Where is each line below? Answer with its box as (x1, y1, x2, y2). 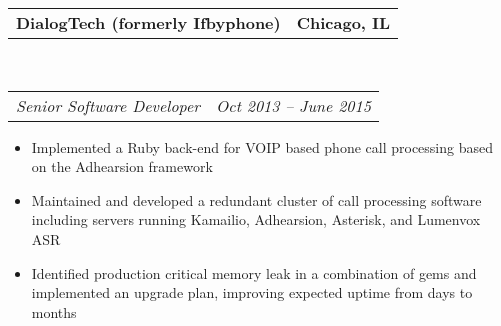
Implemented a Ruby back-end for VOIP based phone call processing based (31, 136, 493, 157)
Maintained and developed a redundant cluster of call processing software (31, 189, 482, 210)
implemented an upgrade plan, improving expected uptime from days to (31, 282, 473, 303)
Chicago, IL (296, 11, 391, 34)
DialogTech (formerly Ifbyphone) (16, 11, 281, 34)
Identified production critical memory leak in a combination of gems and (31, 262, 477, 283)
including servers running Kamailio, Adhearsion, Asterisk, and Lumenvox (31, 209, 481, 230)
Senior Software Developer (16, 93, 201, 117)
